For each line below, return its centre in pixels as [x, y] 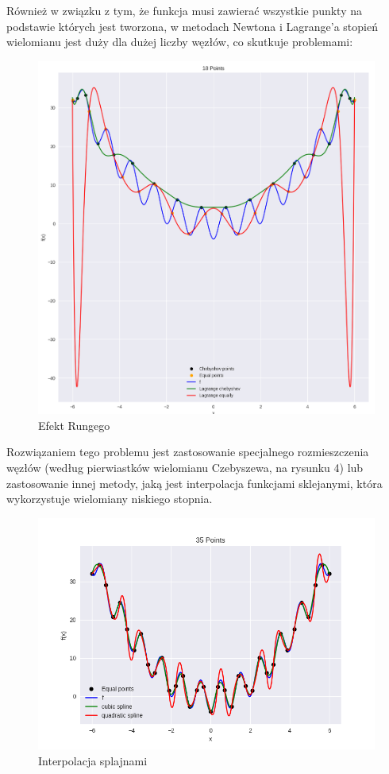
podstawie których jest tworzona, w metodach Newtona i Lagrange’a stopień [192, 26]
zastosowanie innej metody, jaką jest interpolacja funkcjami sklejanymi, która [194, 483]
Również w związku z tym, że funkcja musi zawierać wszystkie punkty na [184, 10]
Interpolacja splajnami [93, 760]
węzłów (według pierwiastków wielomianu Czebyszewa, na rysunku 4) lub [185, 467]
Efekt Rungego [74, 425]
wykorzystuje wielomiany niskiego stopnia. [110, 499]
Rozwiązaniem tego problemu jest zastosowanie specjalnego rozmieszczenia [188, 452]
